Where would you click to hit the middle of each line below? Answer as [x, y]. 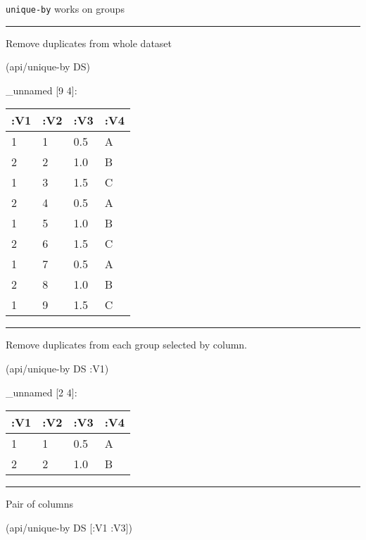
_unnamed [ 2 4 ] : [42, 392]
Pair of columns [39, 504]
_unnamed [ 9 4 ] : [42, 90]
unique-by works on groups [65, 8]
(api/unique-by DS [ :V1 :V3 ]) [69, 527]
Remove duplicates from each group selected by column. [126, 345]
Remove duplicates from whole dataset [89, 43]
